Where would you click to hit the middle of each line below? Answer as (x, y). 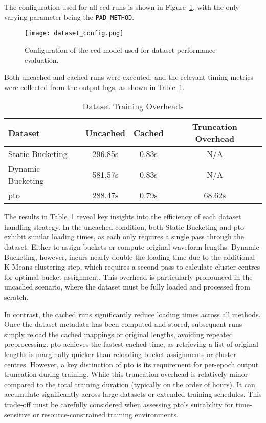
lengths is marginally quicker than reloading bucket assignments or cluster (120, 354)
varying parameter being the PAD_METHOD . (69, 17)
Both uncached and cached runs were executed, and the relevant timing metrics (129, 77)
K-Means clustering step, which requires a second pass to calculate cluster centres (132, 267)
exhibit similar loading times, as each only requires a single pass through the (124, 237)
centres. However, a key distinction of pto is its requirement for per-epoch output (131, 364)
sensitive (17, 414)
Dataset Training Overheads (133, 106)
